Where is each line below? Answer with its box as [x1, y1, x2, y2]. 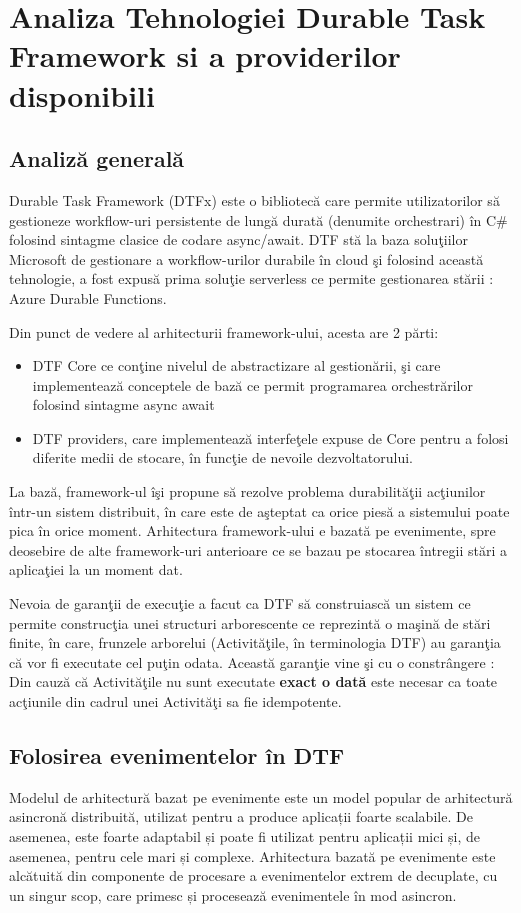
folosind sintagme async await [32, 394, 215, 415]
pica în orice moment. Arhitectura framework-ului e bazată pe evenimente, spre [9, 520, 496, 541]
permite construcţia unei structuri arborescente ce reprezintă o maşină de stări [9, 612, 491, 633]
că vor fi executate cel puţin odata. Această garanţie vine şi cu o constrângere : [9, 651, 495, 672]
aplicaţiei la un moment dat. [9, 559, 183, 580]
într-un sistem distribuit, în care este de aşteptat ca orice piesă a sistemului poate [9, 500, 510, 521]
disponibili [9, 74, 155, 115]
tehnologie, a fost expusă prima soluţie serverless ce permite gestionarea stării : [9, 268, 494, 289]
